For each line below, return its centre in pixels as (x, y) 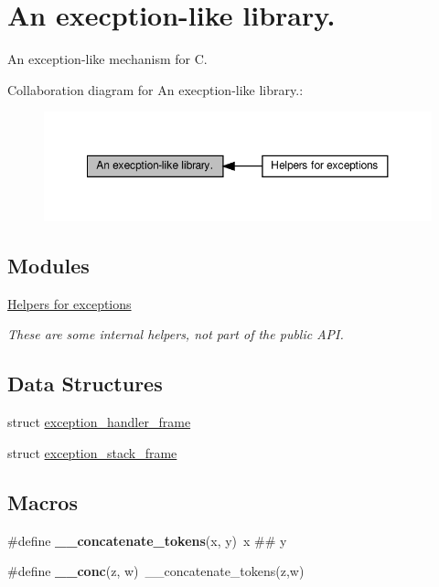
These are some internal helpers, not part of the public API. (176, 334)
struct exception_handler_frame (99, 422)
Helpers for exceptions (70, 303)
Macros (43, 502)
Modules (48, 266)
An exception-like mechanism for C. (107, 59)
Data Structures (85, 384)
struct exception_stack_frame (92, 452)
